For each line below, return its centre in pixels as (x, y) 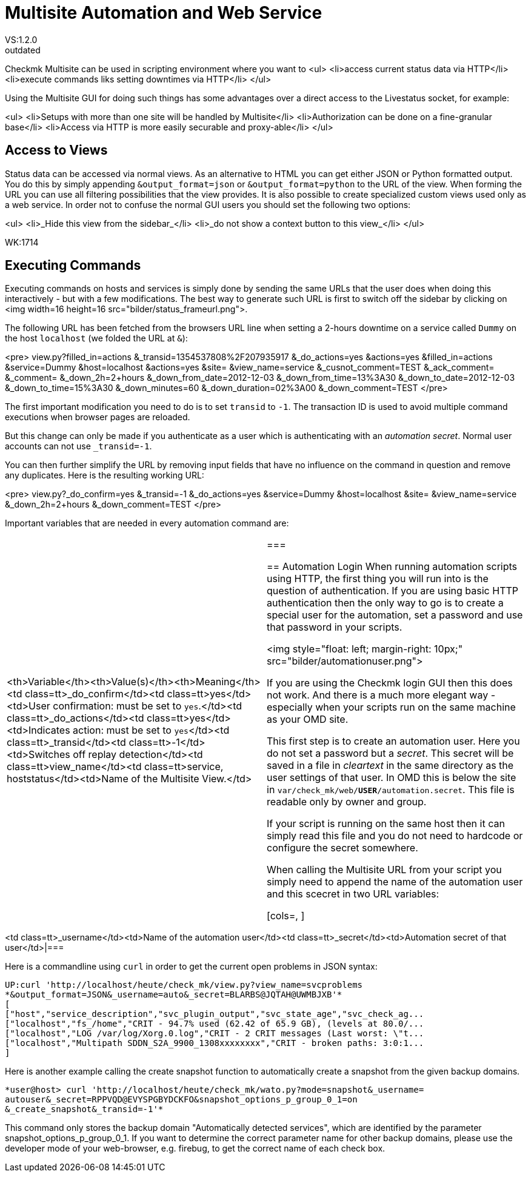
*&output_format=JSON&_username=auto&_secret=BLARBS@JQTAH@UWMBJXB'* (174, 995)
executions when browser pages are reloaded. (98, 417)
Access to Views (56, 150)
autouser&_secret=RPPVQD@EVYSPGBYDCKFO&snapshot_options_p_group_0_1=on (181, 1100)
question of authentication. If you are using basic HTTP (393, 591)
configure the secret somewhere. (342, 848)
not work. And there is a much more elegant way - (381, 695)
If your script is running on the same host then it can (386, 824)
